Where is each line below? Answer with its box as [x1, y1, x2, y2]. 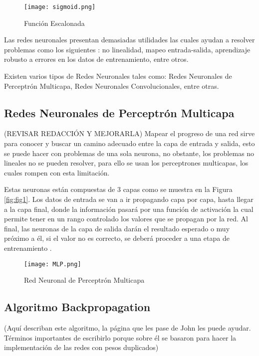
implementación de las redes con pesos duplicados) [4, 342, 159, 353]
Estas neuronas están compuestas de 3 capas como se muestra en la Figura [4, 184, 233, 194]
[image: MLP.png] [24, 260, 81, 268]
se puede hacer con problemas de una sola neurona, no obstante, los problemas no [4, 148, 255, 158]
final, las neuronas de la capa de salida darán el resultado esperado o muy [4, 223, 230, 233]
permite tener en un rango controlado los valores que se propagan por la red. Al [4, 213, 248, 224]
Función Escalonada [24, 17, 85, 28]
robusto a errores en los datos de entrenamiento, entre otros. [4, 54, 189, 64]
